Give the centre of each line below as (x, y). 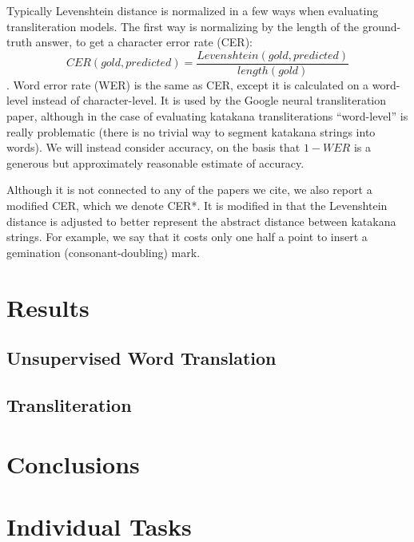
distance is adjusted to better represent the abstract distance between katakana (201, 221)
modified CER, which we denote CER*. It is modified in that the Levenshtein (197, 205)
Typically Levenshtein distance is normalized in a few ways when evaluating (193, 10)
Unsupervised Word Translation (141, 358)
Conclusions (73, 463)
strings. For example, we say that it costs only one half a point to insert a (187, 237)
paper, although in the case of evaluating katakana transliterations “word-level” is (207, 116)
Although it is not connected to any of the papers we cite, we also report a (189, 190)
